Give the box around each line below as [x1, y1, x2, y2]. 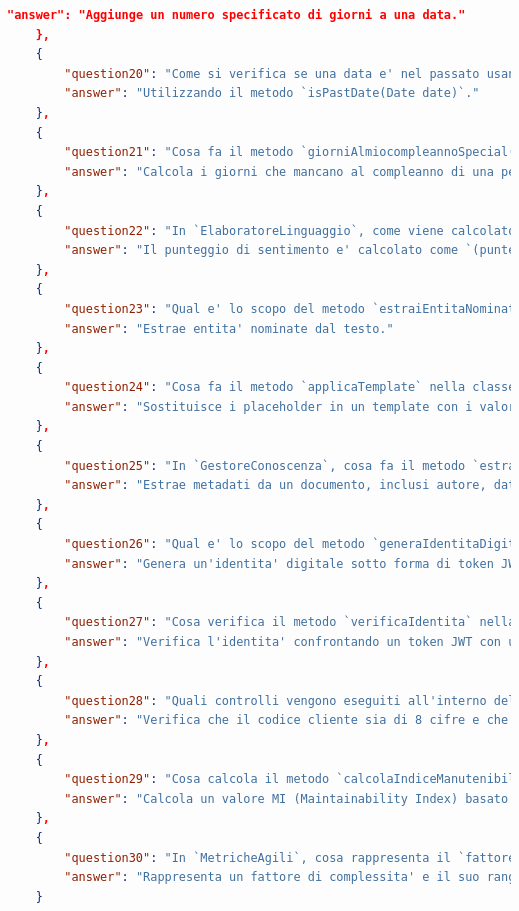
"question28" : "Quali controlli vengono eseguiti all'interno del [64, 693, 516, 708]
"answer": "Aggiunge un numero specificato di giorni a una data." [7, 8, 466, 22]
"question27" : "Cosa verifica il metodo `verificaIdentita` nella [64, 615, 516, 630]
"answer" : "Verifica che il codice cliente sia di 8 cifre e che [64, 713, 509, 728]
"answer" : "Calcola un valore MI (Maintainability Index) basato [64, 791, 509, 806]
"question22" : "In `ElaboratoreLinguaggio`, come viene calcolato [64, 223, 516, 238]
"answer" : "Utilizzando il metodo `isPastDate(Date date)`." [64, 86, 480, 101]
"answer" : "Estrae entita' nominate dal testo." [64, 321, 394, 336]
